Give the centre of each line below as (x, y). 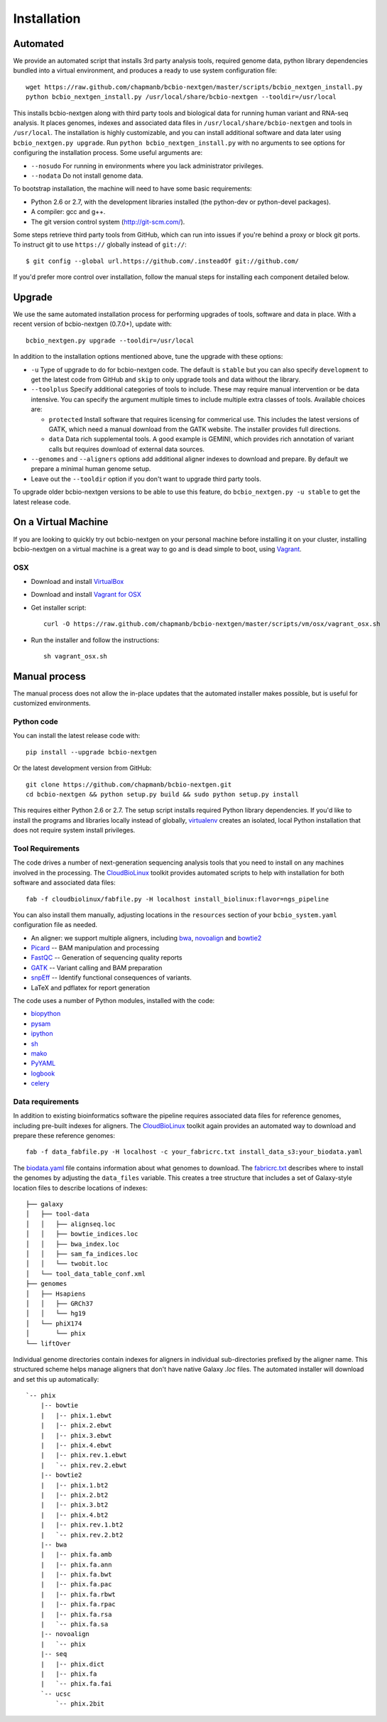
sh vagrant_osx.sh (76, 656)
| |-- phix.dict (72, 1664)
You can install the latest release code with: (77, 736)
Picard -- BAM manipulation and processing (95, 948)
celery (40, 1083)
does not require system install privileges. (74, 830)
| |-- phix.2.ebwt (76, 1425)
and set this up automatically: (56, 1379)
